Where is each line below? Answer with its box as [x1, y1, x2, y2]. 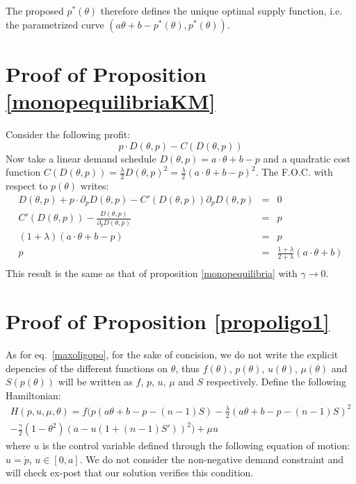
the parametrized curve [6, 17, 104, 31]
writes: [80, 178, 109, 192]
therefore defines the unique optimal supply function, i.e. [100, 3, 343, 17]
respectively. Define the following [206, 374, 346, 389]
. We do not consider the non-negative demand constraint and [79, 451, 344, 466]
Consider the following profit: [6, 126, 131, 141]
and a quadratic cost [263, 151, 351, 165]
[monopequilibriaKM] [6, 86, 216, 115]
